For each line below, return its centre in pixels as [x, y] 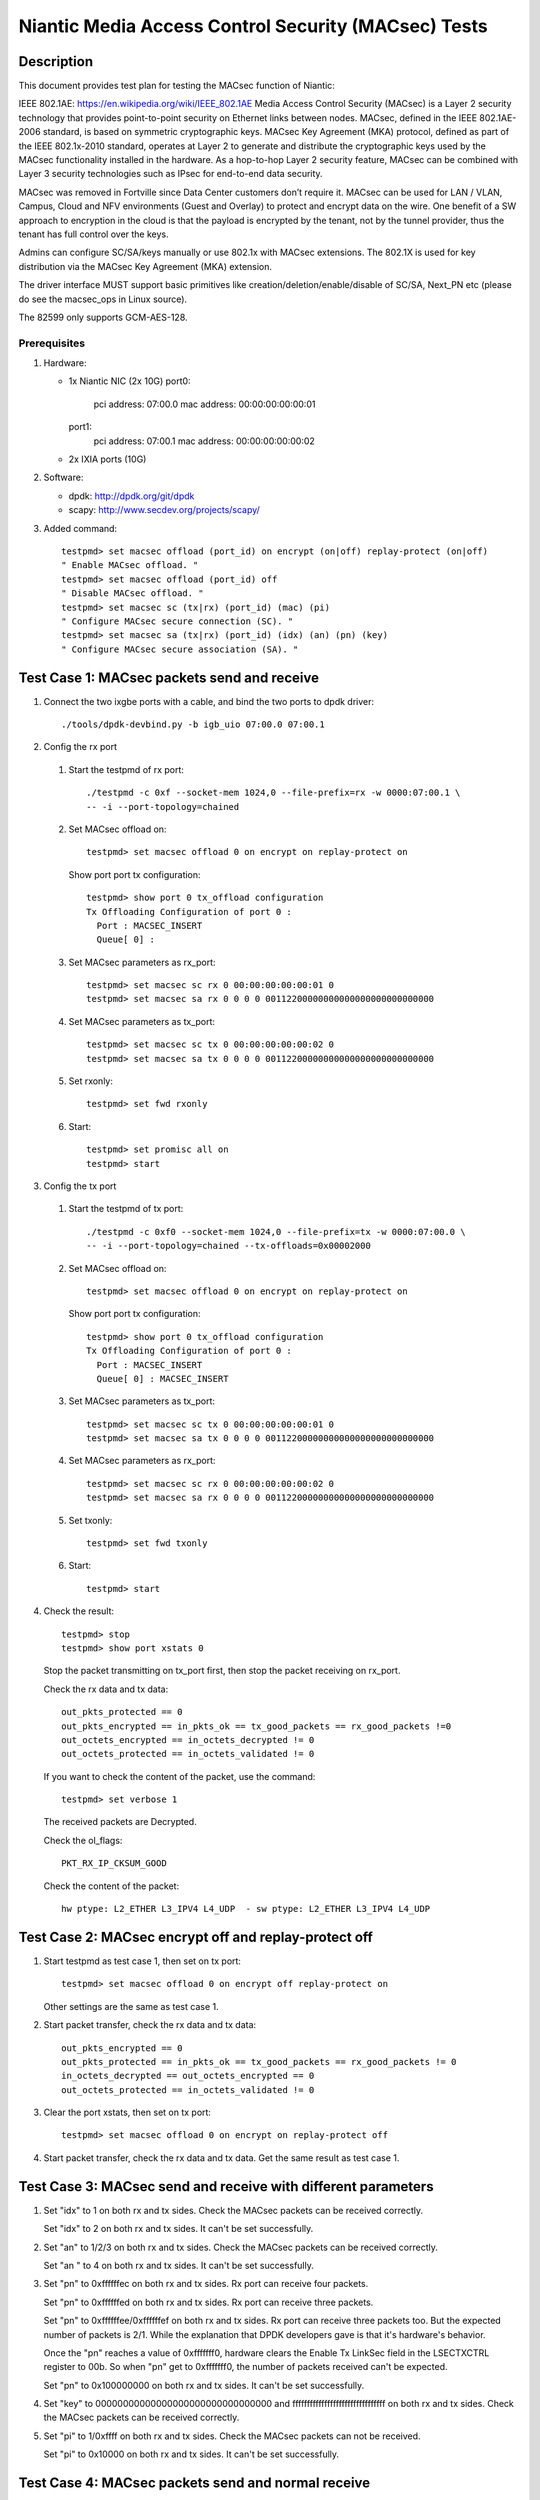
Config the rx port [80, 747]
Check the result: [79, 1611]
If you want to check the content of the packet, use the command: [179, 1776]
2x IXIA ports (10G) [107, 459]
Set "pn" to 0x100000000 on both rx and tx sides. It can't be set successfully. [204, 2385]
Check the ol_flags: [83, 1840]
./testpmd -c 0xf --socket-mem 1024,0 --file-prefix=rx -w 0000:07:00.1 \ [273, 793]
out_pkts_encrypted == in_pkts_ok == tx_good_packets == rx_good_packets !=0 [256, 1726]
